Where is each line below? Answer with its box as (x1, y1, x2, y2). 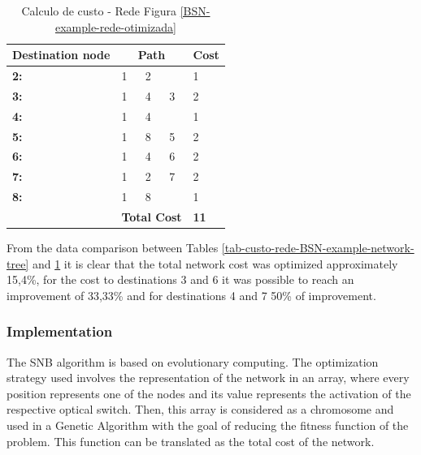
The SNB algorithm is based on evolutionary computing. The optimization (7, 353, 379, 370)
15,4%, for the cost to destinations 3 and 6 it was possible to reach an (7, 271, 354, 288)
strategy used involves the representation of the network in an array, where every (7, 369, 410, 386)
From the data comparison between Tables (7, 239, 219, 256)
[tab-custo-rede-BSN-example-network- (221, 239, 414, 256)
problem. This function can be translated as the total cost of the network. (7, 432, 375, 449)
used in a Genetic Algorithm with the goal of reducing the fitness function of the (7, 417, 409, 433)
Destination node (12, 46, 111, 63)
